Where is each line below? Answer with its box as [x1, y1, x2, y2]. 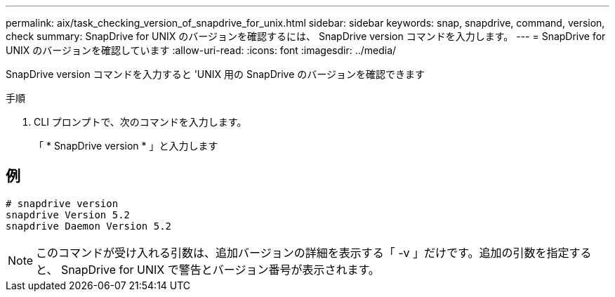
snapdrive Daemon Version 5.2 [6, 220, 172, 232]
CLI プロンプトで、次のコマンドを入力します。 [34, 116, 247, 128]
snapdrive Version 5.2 [6, 209, 131, 220]
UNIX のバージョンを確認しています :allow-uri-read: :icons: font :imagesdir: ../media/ [6, 44, 397, 56]
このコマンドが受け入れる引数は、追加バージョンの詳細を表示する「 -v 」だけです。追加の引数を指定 [36, 245, 569, 260]
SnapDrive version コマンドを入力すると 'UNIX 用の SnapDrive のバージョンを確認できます [6, 68, 425, 80]
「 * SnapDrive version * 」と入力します [34, 140, 218, 152]
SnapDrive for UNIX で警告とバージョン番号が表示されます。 [60, 262, 380, 277]
